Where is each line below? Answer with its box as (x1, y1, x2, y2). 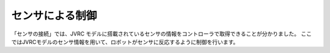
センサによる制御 (11, 9, 97, 22)
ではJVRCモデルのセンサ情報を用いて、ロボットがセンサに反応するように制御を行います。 (11, 38, 239, 45)
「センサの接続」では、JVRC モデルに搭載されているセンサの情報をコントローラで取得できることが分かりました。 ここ (11, 30, 312, 37)
